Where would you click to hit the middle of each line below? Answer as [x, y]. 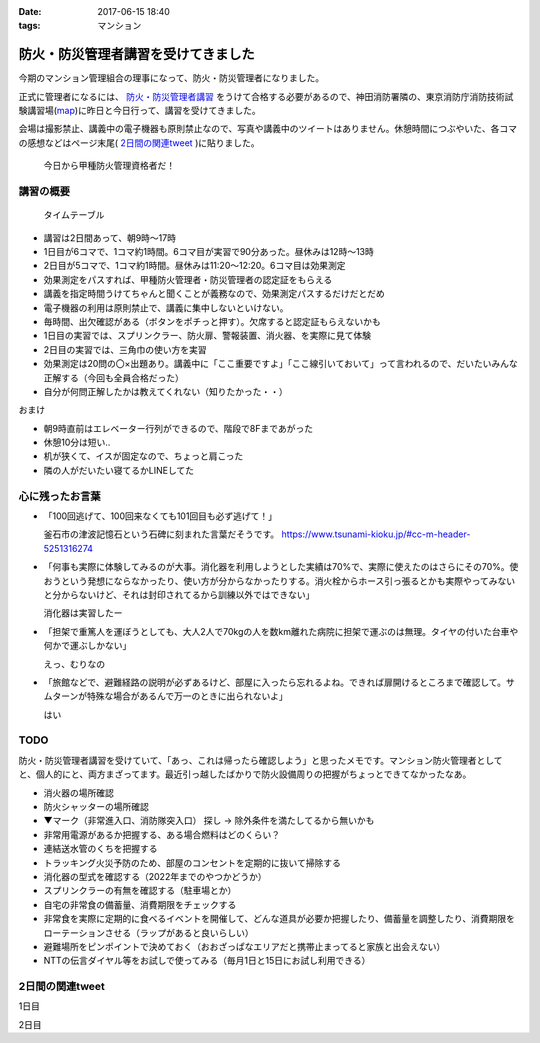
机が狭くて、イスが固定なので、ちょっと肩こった [143, 456]
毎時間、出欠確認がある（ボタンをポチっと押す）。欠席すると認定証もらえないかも [212, 321]
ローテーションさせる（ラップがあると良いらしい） [148, 932]
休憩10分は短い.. [77, 442]
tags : [29, 26]
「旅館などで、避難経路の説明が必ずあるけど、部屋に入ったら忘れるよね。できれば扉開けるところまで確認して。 [275, 682]
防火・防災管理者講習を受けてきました [136, 54]
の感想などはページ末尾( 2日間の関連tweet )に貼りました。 [139, 142]
